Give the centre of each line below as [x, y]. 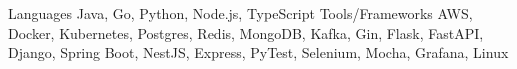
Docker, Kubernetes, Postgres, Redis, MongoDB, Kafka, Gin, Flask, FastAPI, [246, 32]
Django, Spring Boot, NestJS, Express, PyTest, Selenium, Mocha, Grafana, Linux [258, 52]
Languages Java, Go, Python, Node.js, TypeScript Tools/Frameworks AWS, [240, 13]
